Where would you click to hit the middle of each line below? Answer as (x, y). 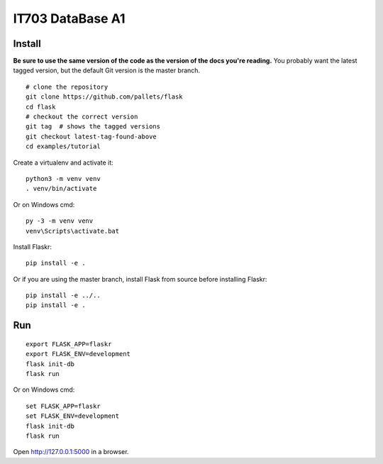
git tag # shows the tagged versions (93, 127)
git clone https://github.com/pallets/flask (105, 97)
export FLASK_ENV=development (78, 354)
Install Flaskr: (33, 247)
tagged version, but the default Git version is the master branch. (107, 70)
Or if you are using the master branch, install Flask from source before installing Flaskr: (140, 279)
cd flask (41, 107)
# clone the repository (67, 87)
